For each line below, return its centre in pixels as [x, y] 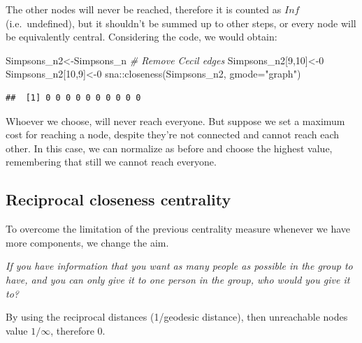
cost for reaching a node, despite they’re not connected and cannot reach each [173, 134]
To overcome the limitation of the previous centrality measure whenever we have [178, 229]
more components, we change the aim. [87, 242]
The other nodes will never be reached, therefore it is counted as [144, 9]
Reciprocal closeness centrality [118, 199]
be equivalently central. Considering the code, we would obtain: [142, 37]
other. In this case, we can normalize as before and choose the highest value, [169, 148]
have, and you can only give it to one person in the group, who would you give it [178, 279]
